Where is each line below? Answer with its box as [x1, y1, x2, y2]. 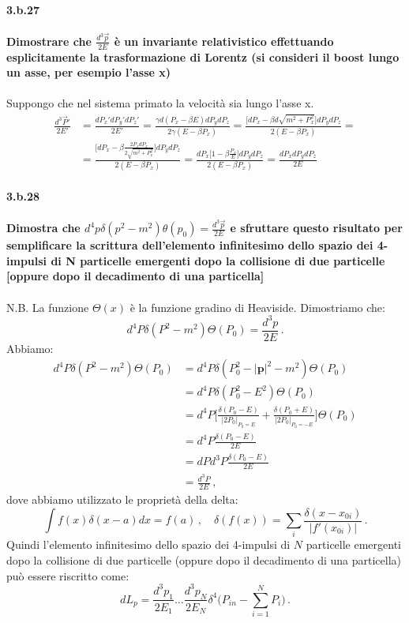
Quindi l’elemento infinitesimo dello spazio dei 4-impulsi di [6, 536, 291, 553]
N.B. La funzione [6, 298, 89, 315]
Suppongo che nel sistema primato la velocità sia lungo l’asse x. [6, 95, 314, 111]
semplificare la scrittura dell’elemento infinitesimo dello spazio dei [6, 237, 373, 253]
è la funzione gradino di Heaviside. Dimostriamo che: [129, 298, 385, 315]
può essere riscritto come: [6, 567, 129, 584]
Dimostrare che [6, 32, 92, 49]
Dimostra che [6, 220, 81, 236]
